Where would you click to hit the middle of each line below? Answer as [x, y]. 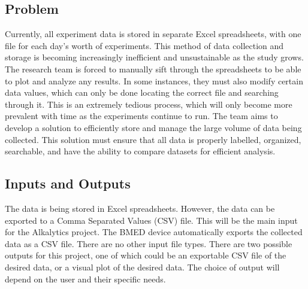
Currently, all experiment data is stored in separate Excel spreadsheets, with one [153, 34]
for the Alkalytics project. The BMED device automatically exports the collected [154, 232]
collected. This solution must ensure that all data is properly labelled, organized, [153, 139]
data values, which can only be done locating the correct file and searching [142, 92]
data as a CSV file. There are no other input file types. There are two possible [149, 243]
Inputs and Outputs [68, 183]
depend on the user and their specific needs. [85, 279]
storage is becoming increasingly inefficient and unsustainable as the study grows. [154, 57]
